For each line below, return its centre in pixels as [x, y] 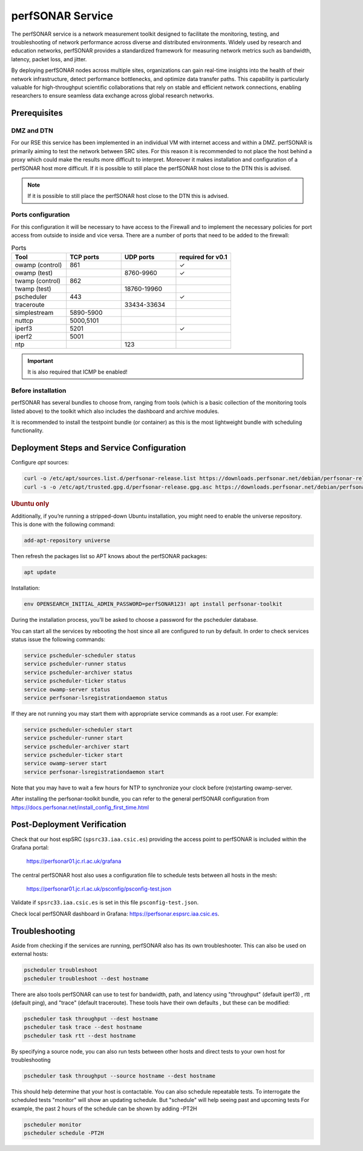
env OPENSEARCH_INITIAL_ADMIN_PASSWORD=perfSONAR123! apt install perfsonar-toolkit [153, 604]
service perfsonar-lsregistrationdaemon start [94, 772]
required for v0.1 [203, 257]
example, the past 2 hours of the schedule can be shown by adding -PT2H [104, 1109]
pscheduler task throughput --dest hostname [91, 1018]
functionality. [28, 430]
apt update [40, 572]
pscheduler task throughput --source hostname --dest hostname [120, 1076]
